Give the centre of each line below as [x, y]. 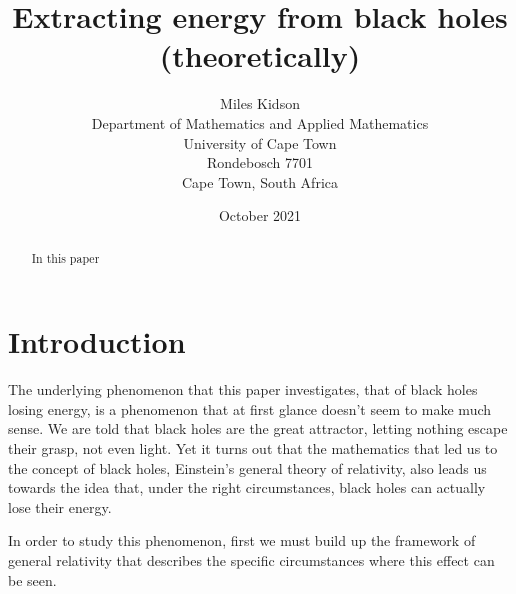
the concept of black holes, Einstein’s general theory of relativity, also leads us [247, 467]
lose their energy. [60, 506]
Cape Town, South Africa [259, 181]
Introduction [97, 341]
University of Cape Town [260, 142]
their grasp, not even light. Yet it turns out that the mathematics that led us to [253, 448]
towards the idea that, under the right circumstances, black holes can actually [247, 487]
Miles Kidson [260, 103]
